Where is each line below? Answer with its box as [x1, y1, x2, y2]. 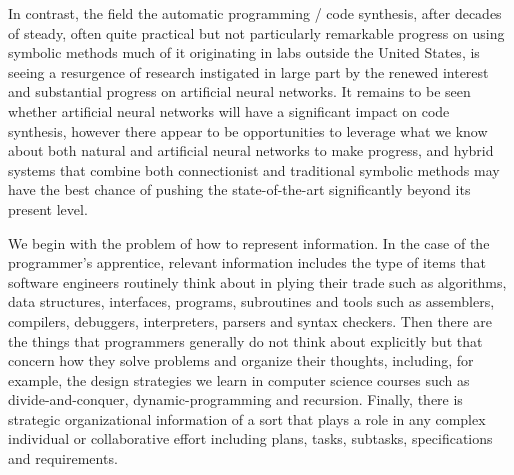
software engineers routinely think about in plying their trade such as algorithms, [8, 271, 507, 292]
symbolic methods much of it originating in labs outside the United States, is [8, 42, 480, 63]
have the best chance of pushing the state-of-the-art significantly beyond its [8, 179, 471, 200]
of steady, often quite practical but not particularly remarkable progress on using [8, 22, 505, 43]
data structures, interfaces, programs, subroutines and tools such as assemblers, [8, 291, 495, 312]
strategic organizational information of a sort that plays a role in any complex [8, 408, 486, 429]
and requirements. [8, 448, 118, 469]
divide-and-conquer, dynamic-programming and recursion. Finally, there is [8, 389, 463, 410]
